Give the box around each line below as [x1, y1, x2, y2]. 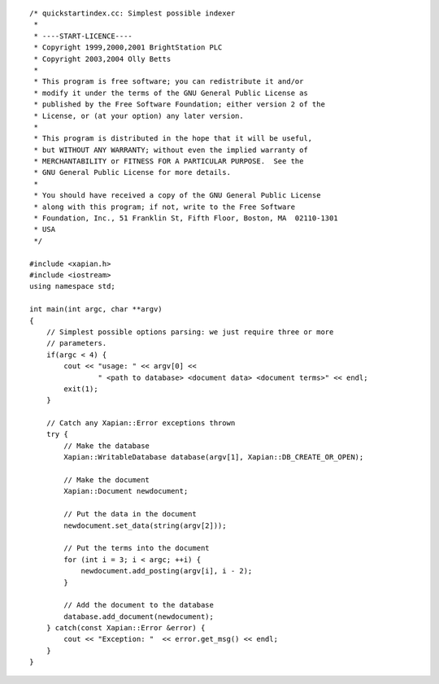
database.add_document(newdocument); [63, 612, 215, 621]
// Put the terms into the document [63, 543, 211, 553]
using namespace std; [29, 281, 115, 291]
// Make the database [63, 441, 150, 451]
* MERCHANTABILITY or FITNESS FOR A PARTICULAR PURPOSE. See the [33, 157, 304, 166]
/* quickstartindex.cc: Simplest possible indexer [29, 9, 236, 18]
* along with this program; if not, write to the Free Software [33, 202, 296, 211]
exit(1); [63, 384, 98, 394]
